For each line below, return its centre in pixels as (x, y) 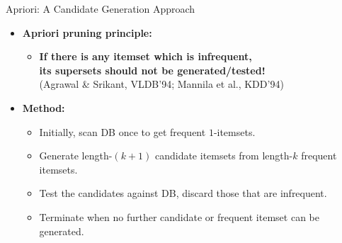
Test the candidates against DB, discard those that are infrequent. (183, 193)
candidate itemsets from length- (224, 156)
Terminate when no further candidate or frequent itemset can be (179, 216)
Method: (44, 107)
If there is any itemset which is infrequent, (146, 56)
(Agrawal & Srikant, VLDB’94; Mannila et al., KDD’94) (161, 84)
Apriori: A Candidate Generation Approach (101, 9)
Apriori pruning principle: (87, 32)
